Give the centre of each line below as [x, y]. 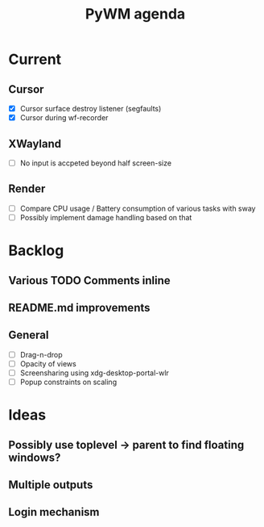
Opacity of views [48, 363]
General [29, 335]
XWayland [35, 143]
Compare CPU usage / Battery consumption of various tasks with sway [138, 208]
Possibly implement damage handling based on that [106, 217]
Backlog [36, 251]
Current [35, 59]
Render [27, 189]
